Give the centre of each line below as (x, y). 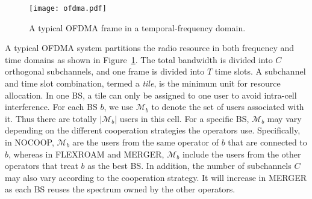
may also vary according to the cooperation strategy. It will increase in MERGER (156, 177)
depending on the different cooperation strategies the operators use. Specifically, (153, 130)
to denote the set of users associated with (228, 107)
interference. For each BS (51, 107)
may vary (284, 118)
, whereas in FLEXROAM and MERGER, (86, 154)
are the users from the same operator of (145, 142)
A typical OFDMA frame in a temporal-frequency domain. (137, 27)
